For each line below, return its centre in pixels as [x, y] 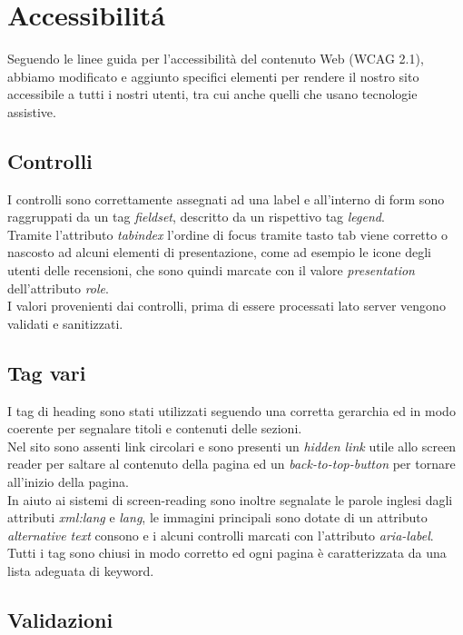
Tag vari [47, 372]
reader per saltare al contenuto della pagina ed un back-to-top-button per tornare [231, 464]
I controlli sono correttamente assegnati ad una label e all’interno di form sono [226, 198]
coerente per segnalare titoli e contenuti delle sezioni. [155, 428]
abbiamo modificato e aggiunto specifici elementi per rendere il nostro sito [213, 76]
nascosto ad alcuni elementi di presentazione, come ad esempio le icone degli [219, 252]
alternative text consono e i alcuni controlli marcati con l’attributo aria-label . [221, 535]
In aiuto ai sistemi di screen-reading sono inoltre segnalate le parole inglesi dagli [230, 499]
